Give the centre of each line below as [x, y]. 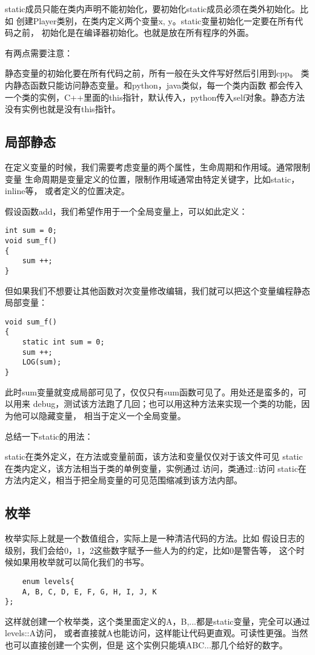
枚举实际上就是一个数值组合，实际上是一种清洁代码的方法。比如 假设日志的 [155, 538]
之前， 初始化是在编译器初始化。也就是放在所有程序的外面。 [133, 32]
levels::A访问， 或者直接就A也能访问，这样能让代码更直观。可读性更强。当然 [157, 633]
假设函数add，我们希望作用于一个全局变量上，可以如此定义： [126, 211]
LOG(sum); [42, 362]
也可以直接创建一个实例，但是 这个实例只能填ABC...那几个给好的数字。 [146, 645]
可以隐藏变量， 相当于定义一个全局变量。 [104, 415]
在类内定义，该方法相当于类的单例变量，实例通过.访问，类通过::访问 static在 [156, 468]
